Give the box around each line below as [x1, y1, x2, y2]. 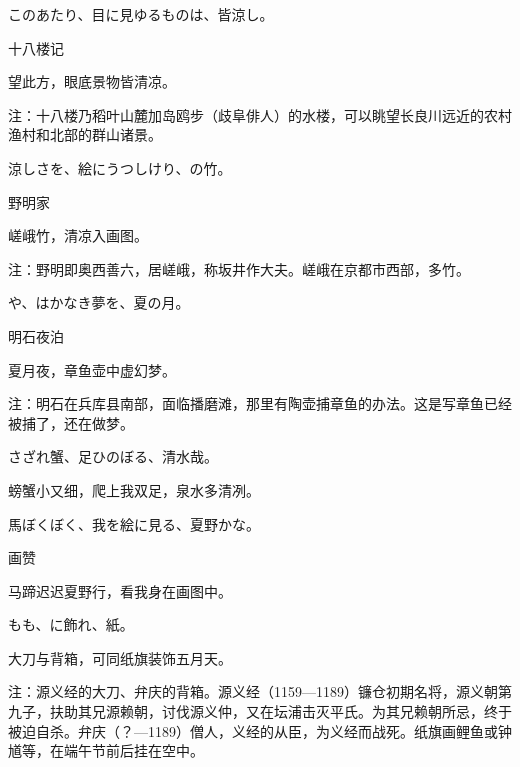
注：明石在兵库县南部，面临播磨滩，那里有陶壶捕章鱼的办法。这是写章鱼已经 [8, 393, 512, 414]
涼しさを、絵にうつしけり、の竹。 [8, 157, 232, 178]
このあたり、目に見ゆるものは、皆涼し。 [8, 4, 274, 24]
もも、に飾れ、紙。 [8, 614, 134, 635]
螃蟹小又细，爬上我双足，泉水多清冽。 [8, 479, 260, 500]
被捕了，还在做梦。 [8, 412, 134, 433]
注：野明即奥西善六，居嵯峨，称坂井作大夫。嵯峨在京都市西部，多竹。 [8, 258, 470, 279]
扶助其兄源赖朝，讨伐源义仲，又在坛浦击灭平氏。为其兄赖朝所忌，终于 [49, 701, 512, 722]
